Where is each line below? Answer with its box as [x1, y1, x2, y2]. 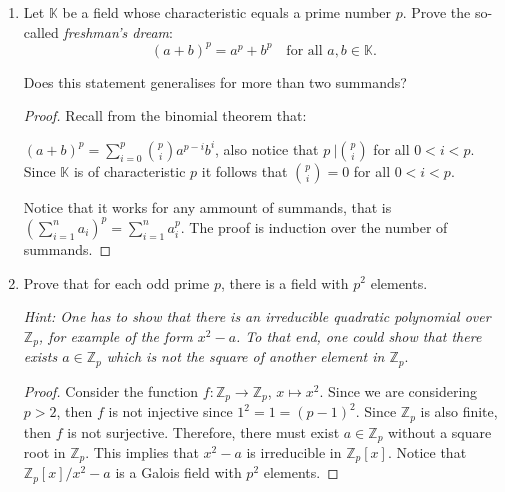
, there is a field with [220, 272, 349, 293]
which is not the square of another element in [106, 346, 385, 367]
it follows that [201, 160, 288, 181]
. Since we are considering [319, 380, 478, 401]
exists [23, 346, 58, 367]
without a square [388, 421, 492, 442]
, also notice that [215, 138, 319, 159]
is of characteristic [73, 160, 186, 181]
